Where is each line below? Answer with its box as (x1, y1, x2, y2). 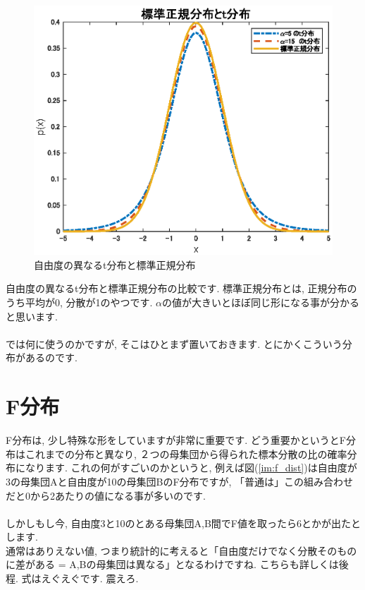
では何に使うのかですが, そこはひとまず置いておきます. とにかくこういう (6, 336, 342, 351)
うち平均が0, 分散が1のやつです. (6, 295, 153, 310)
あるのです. (25, 350, 78, 365)
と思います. (6, 308, 58, 323)
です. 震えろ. (80, 571, 139, 586)
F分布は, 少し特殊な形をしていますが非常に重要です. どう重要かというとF (6, 433, 346, 447)
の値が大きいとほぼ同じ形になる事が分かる (162, 295, 360, 310)
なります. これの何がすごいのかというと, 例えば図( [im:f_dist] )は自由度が (25, 460, 357, 475)
